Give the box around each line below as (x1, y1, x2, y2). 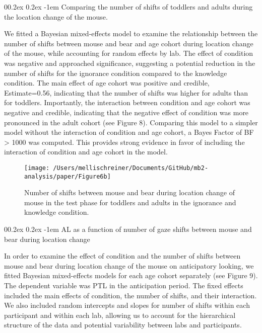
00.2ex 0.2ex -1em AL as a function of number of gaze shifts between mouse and (4, 224, 252, 234)
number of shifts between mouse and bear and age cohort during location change (4, 38, 253, 48)
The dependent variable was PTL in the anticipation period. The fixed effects (4, 280, 243, 290)
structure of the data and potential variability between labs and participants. (4, 319, 242, 330)
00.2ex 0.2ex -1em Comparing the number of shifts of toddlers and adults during (4, 2, 253, 12)
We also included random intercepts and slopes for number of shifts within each (4, 300, 250, 310)
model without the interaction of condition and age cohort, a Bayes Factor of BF (4, 127, 254, 137)
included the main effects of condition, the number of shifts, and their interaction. (4, 290, 257, 300)
